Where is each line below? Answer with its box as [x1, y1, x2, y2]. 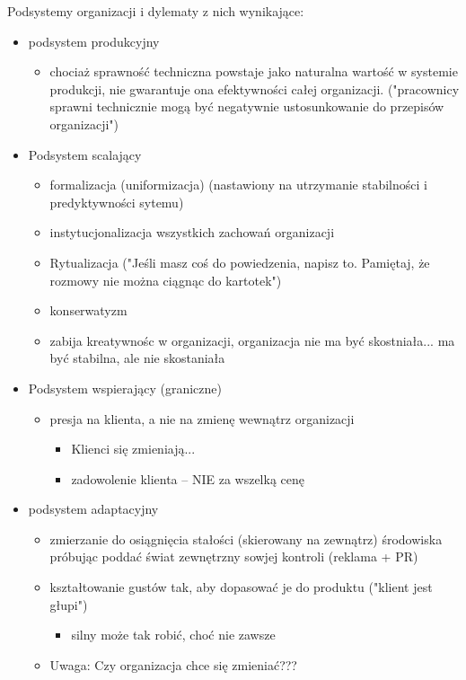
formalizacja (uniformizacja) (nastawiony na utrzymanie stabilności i [49, 175, 427, 194]
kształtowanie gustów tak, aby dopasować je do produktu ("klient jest [49, 578, 433, 596]
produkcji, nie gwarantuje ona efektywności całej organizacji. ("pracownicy [49, 79, 460, 98]
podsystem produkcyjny [28, 31, 160, 50]
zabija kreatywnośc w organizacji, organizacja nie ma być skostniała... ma [49, 331, 455, 349]
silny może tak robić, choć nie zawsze [71, 625, 276, 644]
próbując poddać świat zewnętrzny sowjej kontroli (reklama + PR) [49, 547, 418, 566]
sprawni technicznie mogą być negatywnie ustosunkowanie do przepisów [49, 97, 444, 116]
